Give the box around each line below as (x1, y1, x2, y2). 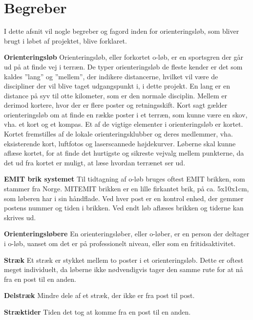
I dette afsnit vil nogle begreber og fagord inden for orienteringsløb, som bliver (4, 26, 239, 36)
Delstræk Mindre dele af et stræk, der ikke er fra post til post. (4, 290, 195, 300)
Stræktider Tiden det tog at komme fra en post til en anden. (4, 306, 191, 317)
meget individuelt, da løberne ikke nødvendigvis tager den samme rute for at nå (4, 264, 243, 274)
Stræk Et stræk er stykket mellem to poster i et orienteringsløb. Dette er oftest (4, 254, 244, 265)
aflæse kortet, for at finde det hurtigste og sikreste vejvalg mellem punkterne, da (4, 148, 244, 158)
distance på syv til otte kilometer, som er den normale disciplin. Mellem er (4, 90, 227, 100)
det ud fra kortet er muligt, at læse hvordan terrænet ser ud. (4, 157, 186, 167)
